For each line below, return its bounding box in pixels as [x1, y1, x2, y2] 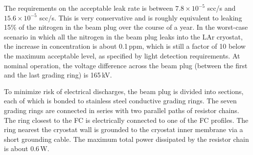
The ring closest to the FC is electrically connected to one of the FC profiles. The [4, 115, 249, 125]
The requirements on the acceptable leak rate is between [4, 3, 173, 13]
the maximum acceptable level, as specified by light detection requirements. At [4, 50, 240, 60]
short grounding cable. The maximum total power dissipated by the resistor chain [4, 134, 249, 144]
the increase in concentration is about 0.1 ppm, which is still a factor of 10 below [4, 41, 246, 51]
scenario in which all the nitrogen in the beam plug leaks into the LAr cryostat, [4, 31, 243, 41]
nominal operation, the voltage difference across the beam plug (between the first [4, 60, 248, 70]
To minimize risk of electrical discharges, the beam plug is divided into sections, [4, 86, 244, 96]
